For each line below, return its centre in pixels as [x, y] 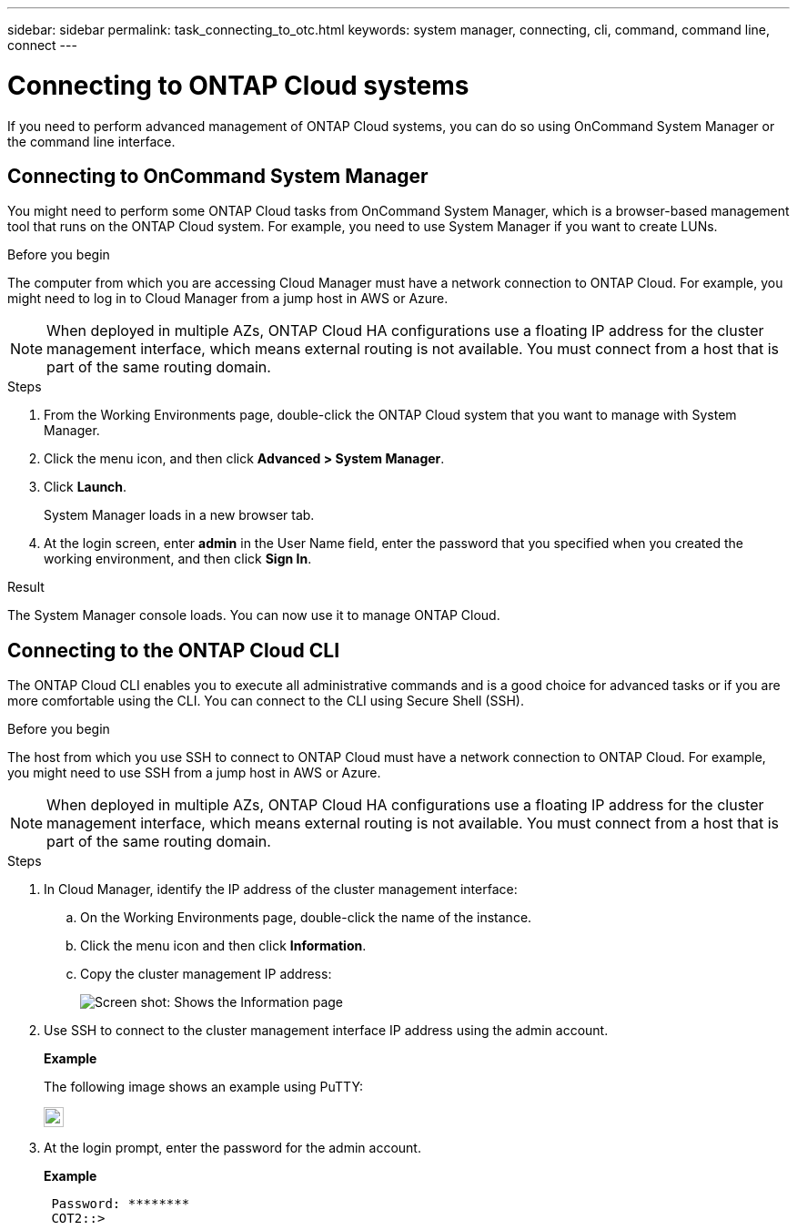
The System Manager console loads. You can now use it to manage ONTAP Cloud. [254, 615]
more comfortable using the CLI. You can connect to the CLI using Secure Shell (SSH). [266, 701]
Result [26, 587]
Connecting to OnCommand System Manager [218, 176]
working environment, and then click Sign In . [178, 559]
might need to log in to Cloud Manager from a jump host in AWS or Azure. [228, 299]
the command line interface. [91, 141]
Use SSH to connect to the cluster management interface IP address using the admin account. [326, 1031]
